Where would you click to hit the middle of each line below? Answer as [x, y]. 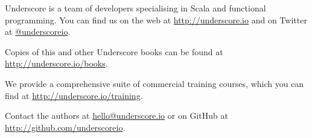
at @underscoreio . [38, 31]
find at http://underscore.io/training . [74, 95]
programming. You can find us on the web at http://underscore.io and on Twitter [156, 19]
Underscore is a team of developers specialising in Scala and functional [135, 8]
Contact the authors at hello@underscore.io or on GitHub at [116, 115]
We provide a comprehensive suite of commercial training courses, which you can [154, 83]
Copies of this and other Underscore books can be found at [114, 51]
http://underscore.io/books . [56, 63]
